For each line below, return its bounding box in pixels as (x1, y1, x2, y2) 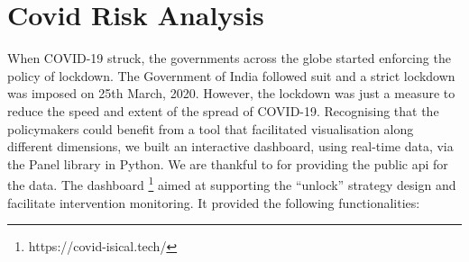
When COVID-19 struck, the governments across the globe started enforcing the (7, 49, 451, 68)
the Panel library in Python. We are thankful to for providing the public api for (7, 154, 448, 173)
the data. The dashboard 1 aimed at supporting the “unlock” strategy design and (7, 173, 456, 194)
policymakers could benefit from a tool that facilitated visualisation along (7, 119, 414, 138)
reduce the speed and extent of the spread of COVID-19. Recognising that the (7, 101, 439, 120)
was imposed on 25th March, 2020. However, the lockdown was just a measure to (7, 84, 455, 103)
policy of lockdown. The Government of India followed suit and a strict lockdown (7, 66, 455, 85)
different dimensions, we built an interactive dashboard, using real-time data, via (7, 137, 454, 156)
